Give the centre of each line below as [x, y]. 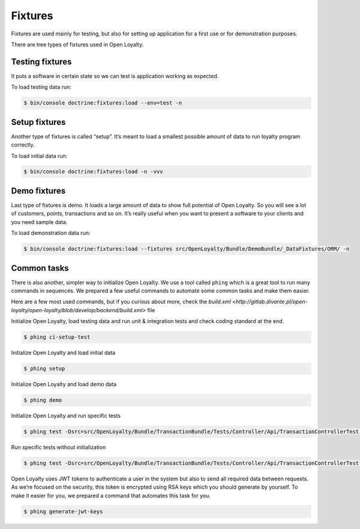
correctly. [23, 145]
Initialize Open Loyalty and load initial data [63, 353]
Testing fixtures [41, 62]
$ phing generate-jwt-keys [63, 511]
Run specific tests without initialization [58, 447]
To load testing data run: [41, 87]
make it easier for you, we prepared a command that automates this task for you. [111, 495]
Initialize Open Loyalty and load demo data [64, 384]
